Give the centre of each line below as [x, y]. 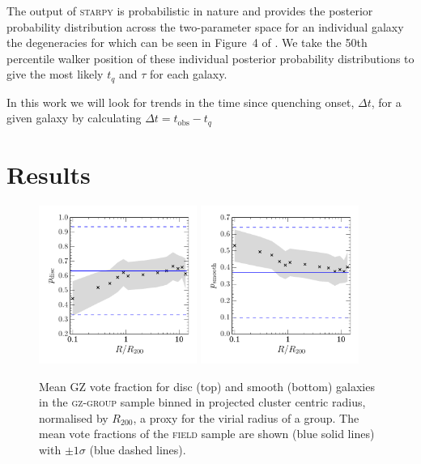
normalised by [74, 417]
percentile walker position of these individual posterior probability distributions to [210, 58]
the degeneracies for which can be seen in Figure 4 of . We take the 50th [187, 43]
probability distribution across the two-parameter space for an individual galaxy [205, 26]
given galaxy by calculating [74, 118]
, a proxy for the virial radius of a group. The [246, 417]
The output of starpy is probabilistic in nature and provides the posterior [190, 11]
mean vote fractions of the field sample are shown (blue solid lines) [207, 434]
